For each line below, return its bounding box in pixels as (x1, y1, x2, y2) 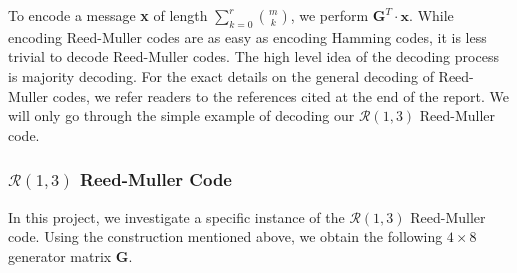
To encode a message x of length (8, 5, 208, 25)
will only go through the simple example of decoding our (8, 105, 355, 126)
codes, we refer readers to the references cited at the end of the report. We (52, 85, 510, 106)
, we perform (290, 5, 369, 25)
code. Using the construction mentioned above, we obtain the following (8, 226, 443, 247)
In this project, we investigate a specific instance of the (8, 206, 345, 227)
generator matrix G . (8, 245, 133, 266)
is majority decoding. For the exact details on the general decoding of (8, 65, 434, 86)
